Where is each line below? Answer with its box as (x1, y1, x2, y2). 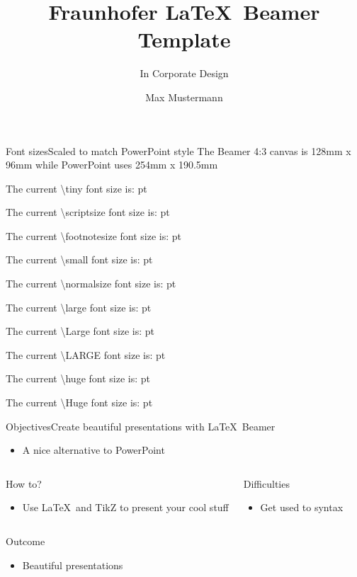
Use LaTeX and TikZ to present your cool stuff (22, 500, 229, 515)
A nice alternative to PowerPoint (22, 442, 165, 457)
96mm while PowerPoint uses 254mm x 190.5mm (6, 157, 218, 172)
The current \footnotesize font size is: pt (6, 228, 182, 243)
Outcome (6, 534, 45, 548)
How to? (6, 476, 42, 491)
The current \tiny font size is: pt (6, 181, 147, 195)
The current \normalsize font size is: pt (6, 276, 176, 291)
